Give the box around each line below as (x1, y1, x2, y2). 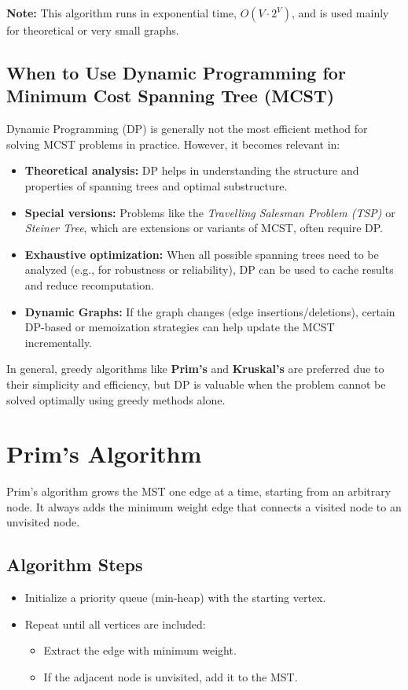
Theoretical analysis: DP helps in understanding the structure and (24, 162, 359, 179)
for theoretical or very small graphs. (6, 22, 179, 38)
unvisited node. (6, 514, 80, 530)
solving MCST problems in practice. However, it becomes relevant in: (6, 135, 340, 152)
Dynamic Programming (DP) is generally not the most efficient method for (6, 120, 368, 137)
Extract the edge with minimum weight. (43, 642, 237, 659)
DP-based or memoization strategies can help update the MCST (24, 319, 335, 335)
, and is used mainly (292, 5, 389, 20)
